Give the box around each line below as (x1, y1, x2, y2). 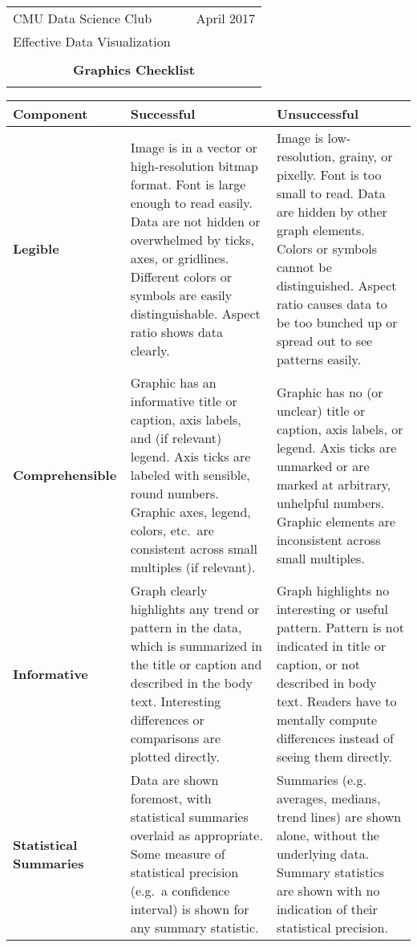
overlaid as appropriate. (130, 826, 263, 844)
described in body (276, 673, 377, 692)
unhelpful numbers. (276, 493, 385, 512)
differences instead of (276, 729, 394, 747)
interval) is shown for (130, 900, 249, 918)
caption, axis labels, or (276, 419, 403, 438)
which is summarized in (130, 636, 262, 655)
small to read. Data (276, 184, 386, 202)
